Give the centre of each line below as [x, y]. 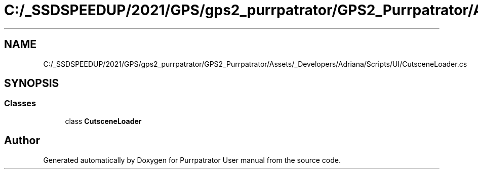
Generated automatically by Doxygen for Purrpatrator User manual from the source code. [192, 160]
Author [22, 141]
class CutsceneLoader [103, 121]
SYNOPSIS [32, 83]
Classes [20, 103]
